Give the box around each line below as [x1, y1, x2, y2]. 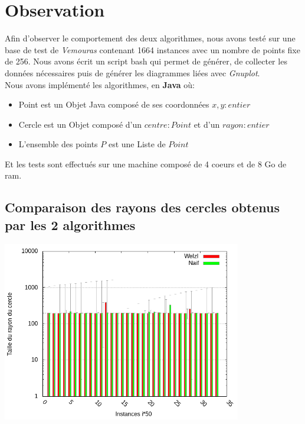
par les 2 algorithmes [5, 215, 136, 234]
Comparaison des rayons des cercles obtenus [5, 198, 280, 216]
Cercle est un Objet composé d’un [18, 118, 142, 130]
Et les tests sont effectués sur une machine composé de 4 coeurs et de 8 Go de [5, 157, 287, 170]
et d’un [194, 118, 220, 130]
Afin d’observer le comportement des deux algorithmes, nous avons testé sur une [5, 32, 296, 44]
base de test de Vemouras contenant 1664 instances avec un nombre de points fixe [5, 43, 300, 56]
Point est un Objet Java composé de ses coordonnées [18, 98, 209, 111]
